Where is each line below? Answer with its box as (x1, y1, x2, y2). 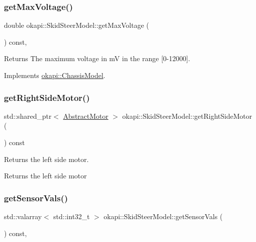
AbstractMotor (63, 110, 109, 121)
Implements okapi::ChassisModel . (4, 70, 105, 80)
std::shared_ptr (4, 110, 52, 121)
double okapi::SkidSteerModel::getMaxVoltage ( (4, 20, 149, 30)
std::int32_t (53, 211, 90, 221)
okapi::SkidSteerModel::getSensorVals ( (103, 211, 223, 221)
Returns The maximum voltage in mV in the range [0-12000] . (4, 53, 190, 64)
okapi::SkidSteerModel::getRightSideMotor (122, 110, 252, 121)
